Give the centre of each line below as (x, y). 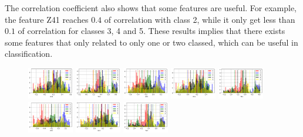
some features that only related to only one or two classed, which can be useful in (151, 42)
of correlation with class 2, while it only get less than (200, 19)
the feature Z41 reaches (47, 19)
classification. (29, 54)
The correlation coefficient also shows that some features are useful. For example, (151, 8)
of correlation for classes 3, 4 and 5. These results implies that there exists (151, 31)
